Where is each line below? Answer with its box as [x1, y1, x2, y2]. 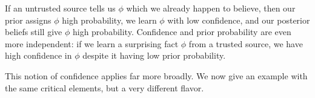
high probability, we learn [62, 13, 157, 26]
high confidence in [5, 49, 72, 62]
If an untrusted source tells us [5, 2, 116, 14]
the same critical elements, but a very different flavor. [5, 81, 204, 94]
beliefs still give [5, 25, 62, 38]
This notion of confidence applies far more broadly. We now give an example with [5, 69, 308, 82]
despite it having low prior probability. [82, 49, 226, 62]
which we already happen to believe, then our [126, 2, 296, 14]
